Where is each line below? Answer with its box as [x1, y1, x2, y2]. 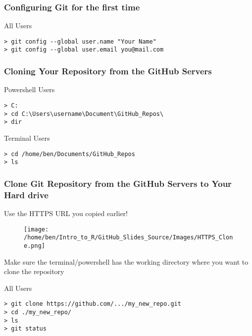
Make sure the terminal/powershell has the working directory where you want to [4, 256, 249, 267]
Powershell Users [4, 84, 55, 95]
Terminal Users [4, 132, 50, 143]
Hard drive [4, 188, 49, 201]
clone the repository [4, 266, 64, 277]
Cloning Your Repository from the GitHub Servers [4, 65, 212, 77]
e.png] [24, 242, 45, 249]
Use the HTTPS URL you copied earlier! [4, 208, 128, 218]
